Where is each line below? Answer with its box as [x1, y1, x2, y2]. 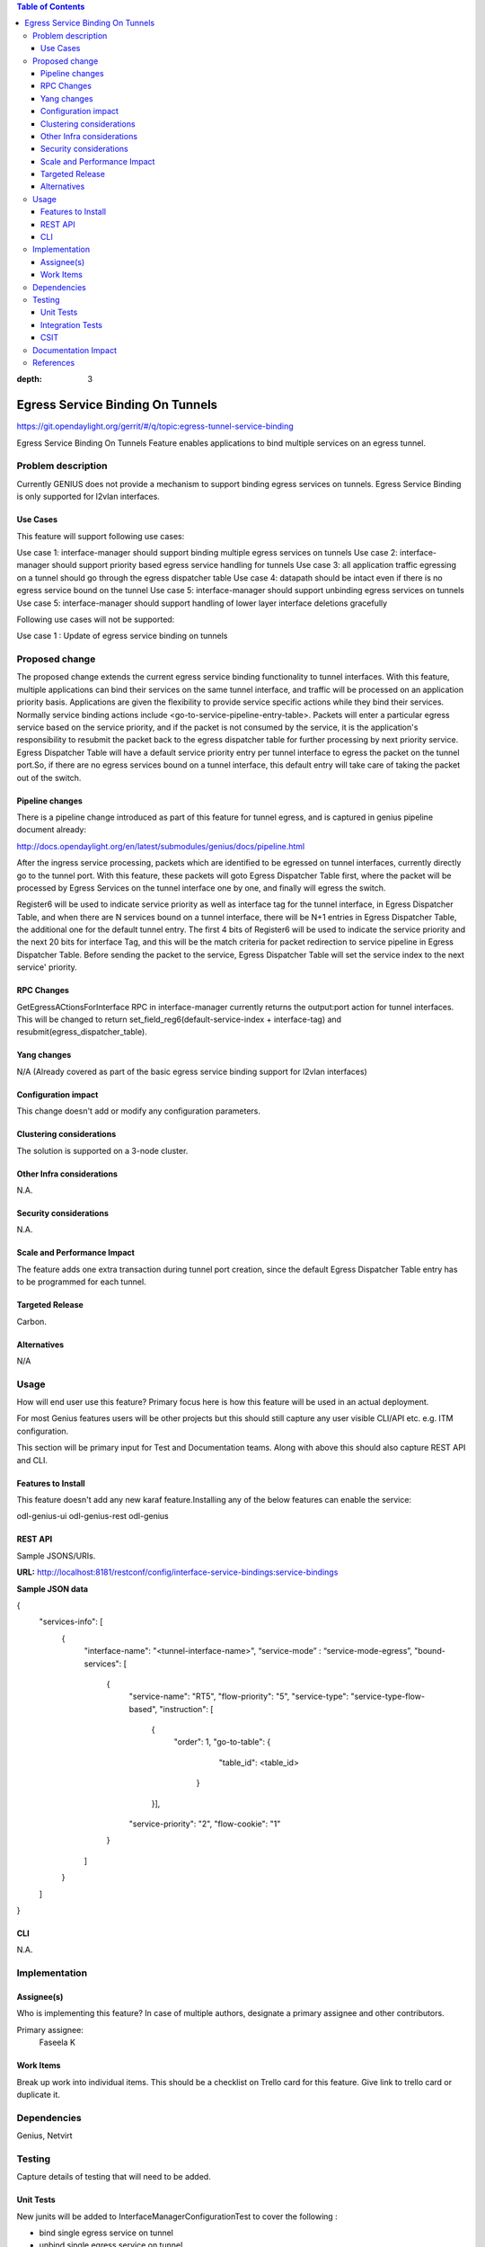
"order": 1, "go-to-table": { [173, 1736, 271, 1747]
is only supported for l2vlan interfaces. [16, 491, 161, 502]
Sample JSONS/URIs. [16, 1550, 96, 1561]
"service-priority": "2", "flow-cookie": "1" [128, 1818, 281, 1829]
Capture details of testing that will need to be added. [16, 2172, 211, 2182]
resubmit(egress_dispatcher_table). [16, 1026, 147, 1037]
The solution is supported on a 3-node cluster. [16, 1145, 189, 1156]
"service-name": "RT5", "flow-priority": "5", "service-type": [128, 1691, 349, 1702]
